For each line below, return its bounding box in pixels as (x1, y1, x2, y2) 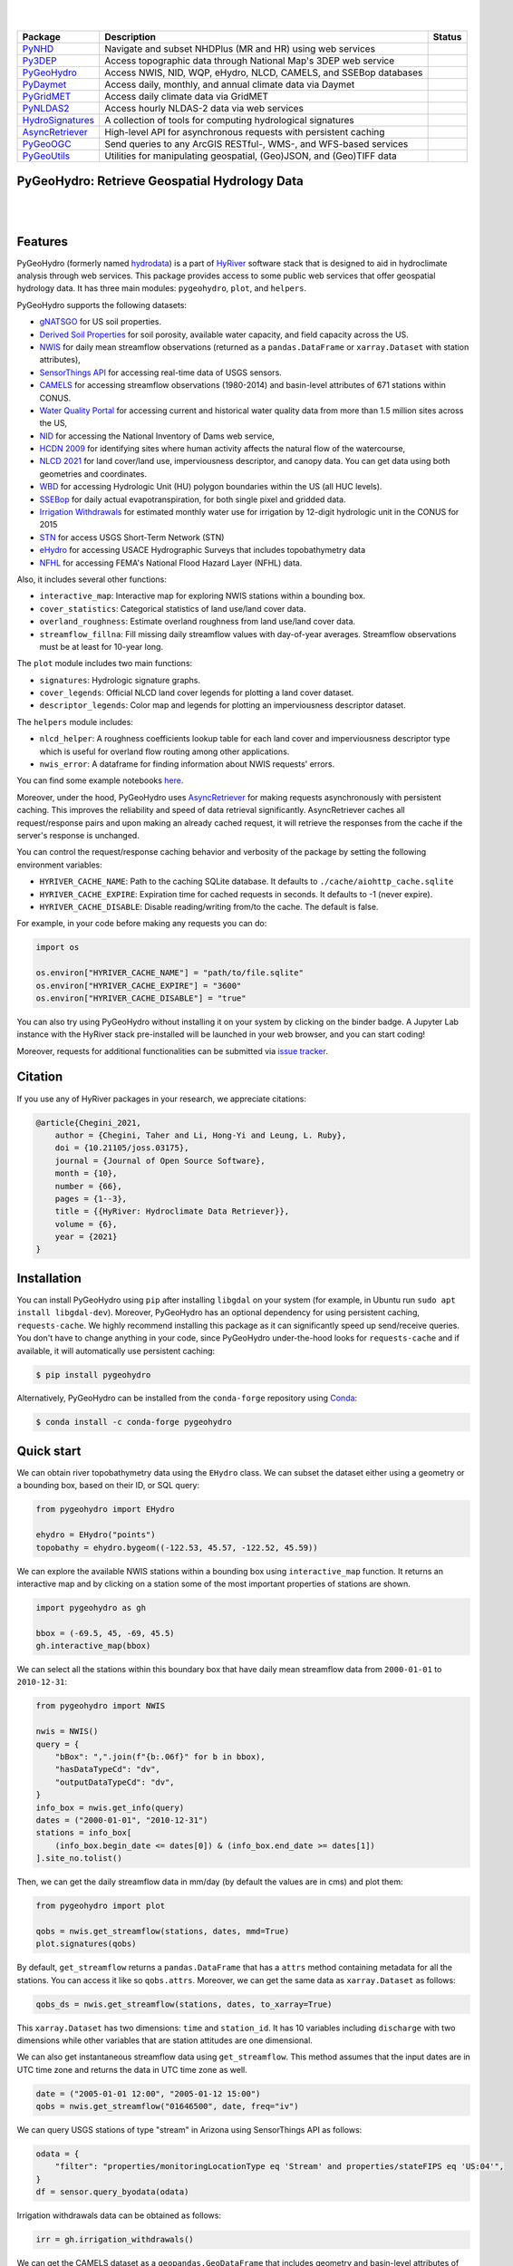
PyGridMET (22, 90, 72, 102)
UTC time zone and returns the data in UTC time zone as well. (16, 2064, 248, 2075)
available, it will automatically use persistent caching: (16, 1345, 216, 1356)
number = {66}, (54, 1181, 122, 1191)
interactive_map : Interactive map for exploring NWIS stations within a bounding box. (39, 590, 366, 602)
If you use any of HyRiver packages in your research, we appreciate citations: (16, 1093, 307, 1104)
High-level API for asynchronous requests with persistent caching (104, 125, 385, 138)
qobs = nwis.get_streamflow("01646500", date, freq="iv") (35, 2101, 299, 2112)
